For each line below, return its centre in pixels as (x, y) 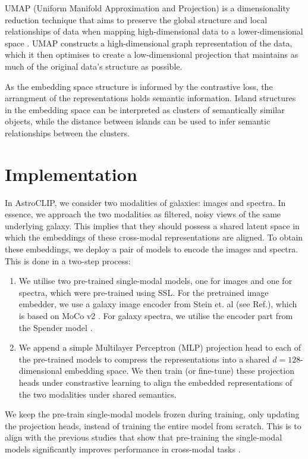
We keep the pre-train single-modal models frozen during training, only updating (152, 414)
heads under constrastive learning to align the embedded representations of (155, 382)
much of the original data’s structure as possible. (94, 66)
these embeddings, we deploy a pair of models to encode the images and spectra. (152, 249)
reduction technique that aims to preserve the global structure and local (136, 19)
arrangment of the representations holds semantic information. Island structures (150, 98)
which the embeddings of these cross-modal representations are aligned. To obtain (154, 237)
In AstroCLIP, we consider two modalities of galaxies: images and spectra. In (145, 202)
